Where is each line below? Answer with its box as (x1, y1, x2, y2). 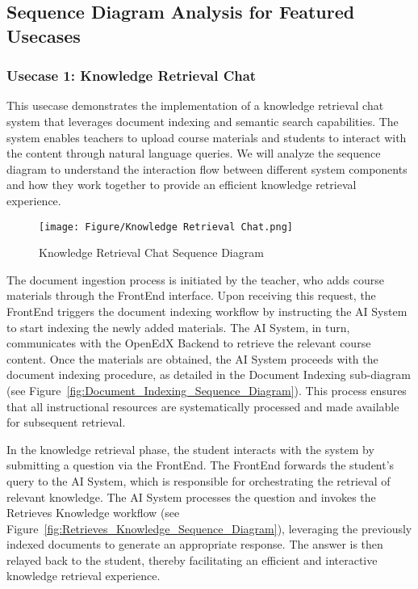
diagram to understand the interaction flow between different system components (6, 160, 408, 177)
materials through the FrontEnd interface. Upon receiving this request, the (6, 287, 376, 304)
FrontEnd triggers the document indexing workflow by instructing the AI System (6, 302, 408, 319)
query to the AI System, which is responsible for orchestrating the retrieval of (6, 472, 391, 489)
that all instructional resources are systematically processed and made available (6, 398, 399, 414)
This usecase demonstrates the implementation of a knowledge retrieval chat (6, 97, 384, 114)
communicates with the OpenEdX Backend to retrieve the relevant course (6, 334, 371, 351)
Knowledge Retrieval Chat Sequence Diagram (39, 244, 264, 261)
